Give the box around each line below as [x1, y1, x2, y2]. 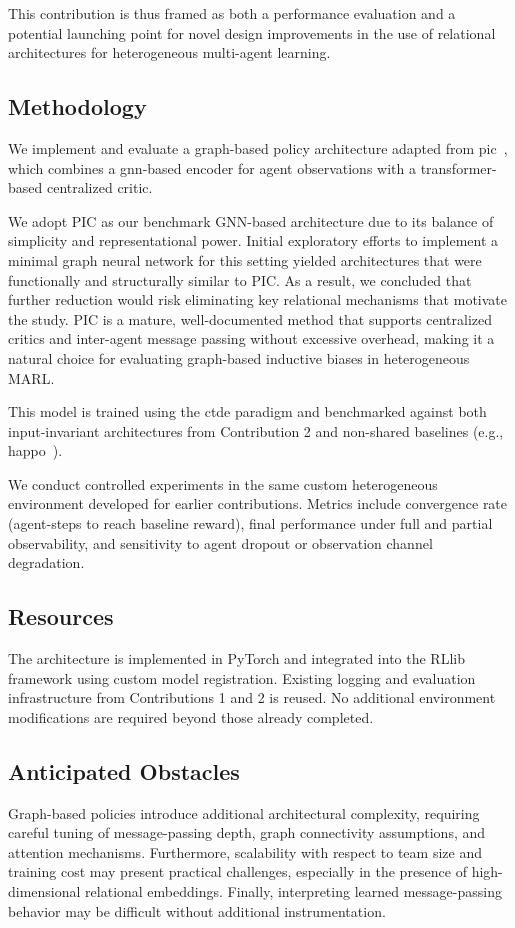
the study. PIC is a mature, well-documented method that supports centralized [8, 308, 493, 329]
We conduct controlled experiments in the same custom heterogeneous [8, 473, 438, 494]
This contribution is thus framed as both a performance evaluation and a [8, 3, 456, 23]
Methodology [8, 91, 147, 122]
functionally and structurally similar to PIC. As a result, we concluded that [8, 269, 472, 290]
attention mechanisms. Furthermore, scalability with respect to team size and [8, 841, 482, 862]
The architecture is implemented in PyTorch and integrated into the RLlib [8, 648, 465, 669]
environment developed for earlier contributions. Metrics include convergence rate [8, 493, 508, 514]
